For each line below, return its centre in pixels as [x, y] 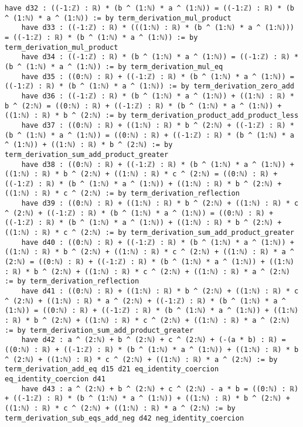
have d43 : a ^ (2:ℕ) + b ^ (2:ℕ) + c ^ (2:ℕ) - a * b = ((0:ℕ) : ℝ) [160, 389]
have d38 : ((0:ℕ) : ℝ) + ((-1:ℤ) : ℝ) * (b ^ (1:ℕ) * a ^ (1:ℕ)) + [158, 164]
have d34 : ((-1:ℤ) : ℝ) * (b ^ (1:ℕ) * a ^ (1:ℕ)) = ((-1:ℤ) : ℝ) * [160, 57]
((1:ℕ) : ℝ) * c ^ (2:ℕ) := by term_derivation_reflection [122, 194]
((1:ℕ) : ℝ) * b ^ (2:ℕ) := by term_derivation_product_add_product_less [152, 116]
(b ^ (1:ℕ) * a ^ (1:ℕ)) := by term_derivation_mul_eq [114, 66]
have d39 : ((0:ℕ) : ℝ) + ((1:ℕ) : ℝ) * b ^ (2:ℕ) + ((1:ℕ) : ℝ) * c [160, 204]
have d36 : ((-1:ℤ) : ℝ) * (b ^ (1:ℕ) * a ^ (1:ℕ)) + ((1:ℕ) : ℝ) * [158, 96]
